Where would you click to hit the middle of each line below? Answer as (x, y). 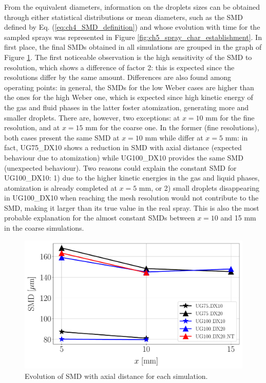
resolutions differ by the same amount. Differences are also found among (118, 77)
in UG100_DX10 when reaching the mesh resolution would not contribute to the (131, 198)
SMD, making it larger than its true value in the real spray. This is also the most (132, 207)
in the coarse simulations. (44, 228)
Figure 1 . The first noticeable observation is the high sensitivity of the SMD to (128, 57)
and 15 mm (238, 218)
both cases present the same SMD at (62, 137)
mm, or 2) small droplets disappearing (199, 187)
